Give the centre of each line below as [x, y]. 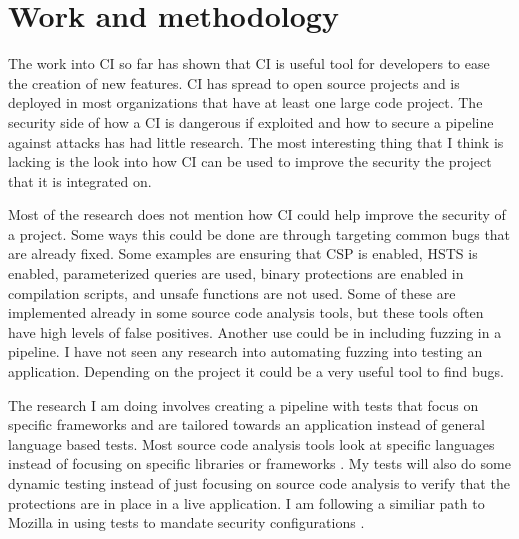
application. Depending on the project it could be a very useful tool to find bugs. [256, 371]
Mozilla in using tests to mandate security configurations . [186, 522]
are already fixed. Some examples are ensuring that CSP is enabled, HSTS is [243, 253]
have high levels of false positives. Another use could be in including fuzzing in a [255, 331]
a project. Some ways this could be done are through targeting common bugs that [259, 233]
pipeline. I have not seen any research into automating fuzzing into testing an [245, 351]
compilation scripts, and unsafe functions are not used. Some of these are [232, 292]
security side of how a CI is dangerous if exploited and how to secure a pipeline [251, 121]
